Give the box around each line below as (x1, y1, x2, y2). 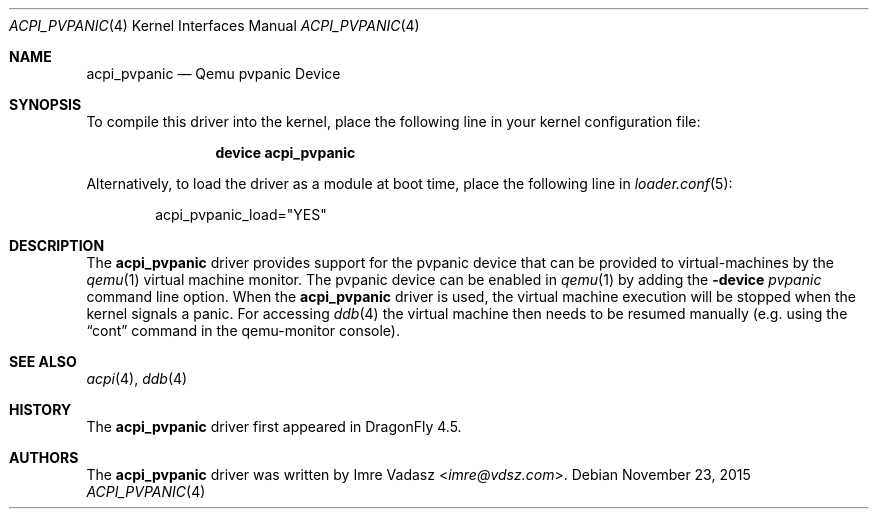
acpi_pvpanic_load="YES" (155, 206, 327, 223)
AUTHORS (9, 449, 79, 466)
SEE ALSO (9, 353, 77, 370)
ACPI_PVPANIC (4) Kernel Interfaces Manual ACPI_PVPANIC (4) (9, 17, 420, 34)
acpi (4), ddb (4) (86, 370, 188, 387)
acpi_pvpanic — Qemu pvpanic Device (86, 65, 341, 82)
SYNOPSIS (9, 96, 82, 113)
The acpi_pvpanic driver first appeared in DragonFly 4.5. (86, 418, 462, 435)
